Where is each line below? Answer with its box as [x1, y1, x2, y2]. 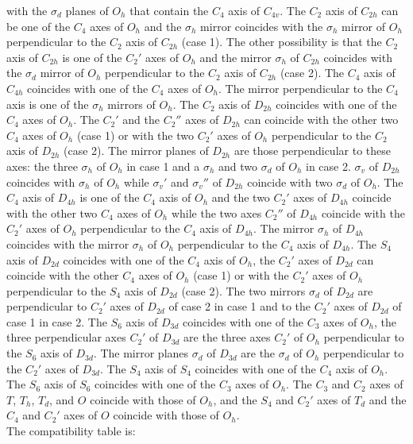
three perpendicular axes [6, 329, 126, 346]
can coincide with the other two [244, 111, 399, 128]
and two [218, 157, 258, 174]
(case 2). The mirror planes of [64, 142, 209, 159]
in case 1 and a [126, 157, 200, 174]
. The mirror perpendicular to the [218, 79, 383, 96]
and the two [211, 189, 270, 206]
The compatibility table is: [6, 423, 136, 439]
